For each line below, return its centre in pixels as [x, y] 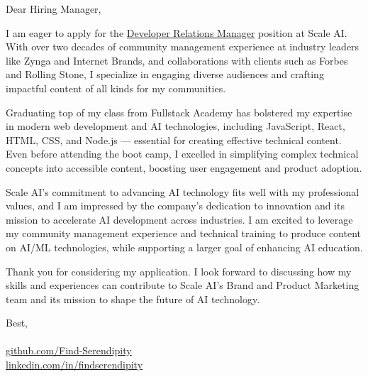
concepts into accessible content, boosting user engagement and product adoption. [184, 167]
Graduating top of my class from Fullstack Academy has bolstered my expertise [179, 112]
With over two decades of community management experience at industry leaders [183, 47]
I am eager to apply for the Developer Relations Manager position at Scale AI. [177, 32]
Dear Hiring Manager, [54, 9]
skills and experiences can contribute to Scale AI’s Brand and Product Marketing [183, 285]
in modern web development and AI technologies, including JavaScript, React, [175, 126]
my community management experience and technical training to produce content [183, 233]
